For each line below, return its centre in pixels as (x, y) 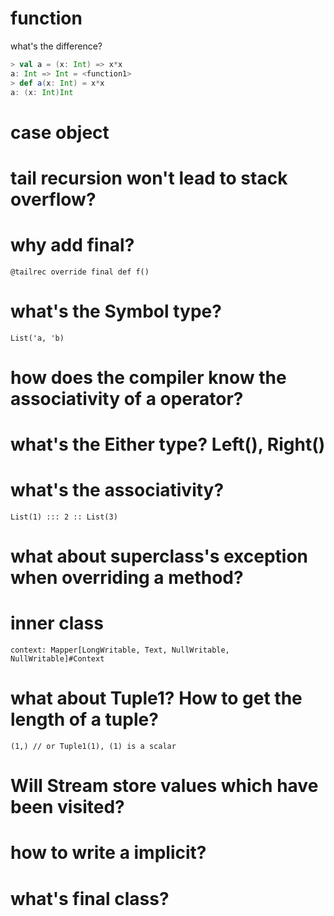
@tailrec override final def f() (80, 272)
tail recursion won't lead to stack (149, 178)
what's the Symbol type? (116, 311)
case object (60, 132)
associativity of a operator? (127, 398)
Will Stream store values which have (164, 786)
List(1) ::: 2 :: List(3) (64, 517)
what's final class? (90, 898)
